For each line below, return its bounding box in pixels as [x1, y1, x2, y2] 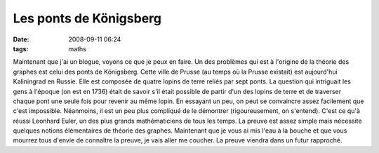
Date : [13, 35, 29, 44]
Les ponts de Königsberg [13, 11, 161, 26]
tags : [13, 44, 29, 53]
